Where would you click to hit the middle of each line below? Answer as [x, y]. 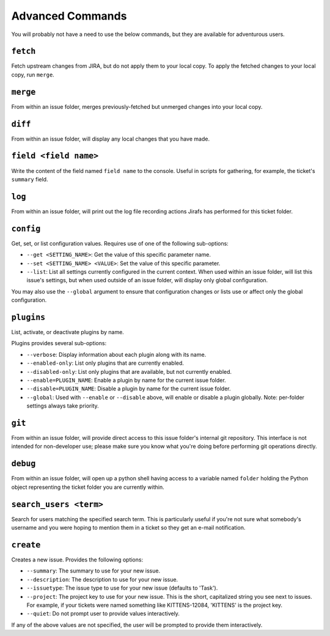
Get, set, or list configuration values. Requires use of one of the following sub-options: [120, 243]
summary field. [30, 179]
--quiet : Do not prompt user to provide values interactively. [103, 613]
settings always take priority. [63, 406]
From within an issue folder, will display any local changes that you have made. [111, 139]
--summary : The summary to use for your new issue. [94, 571]
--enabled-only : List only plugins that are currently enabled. [105, 363]
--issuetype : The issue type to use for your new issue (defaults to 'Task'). [122, 588]
